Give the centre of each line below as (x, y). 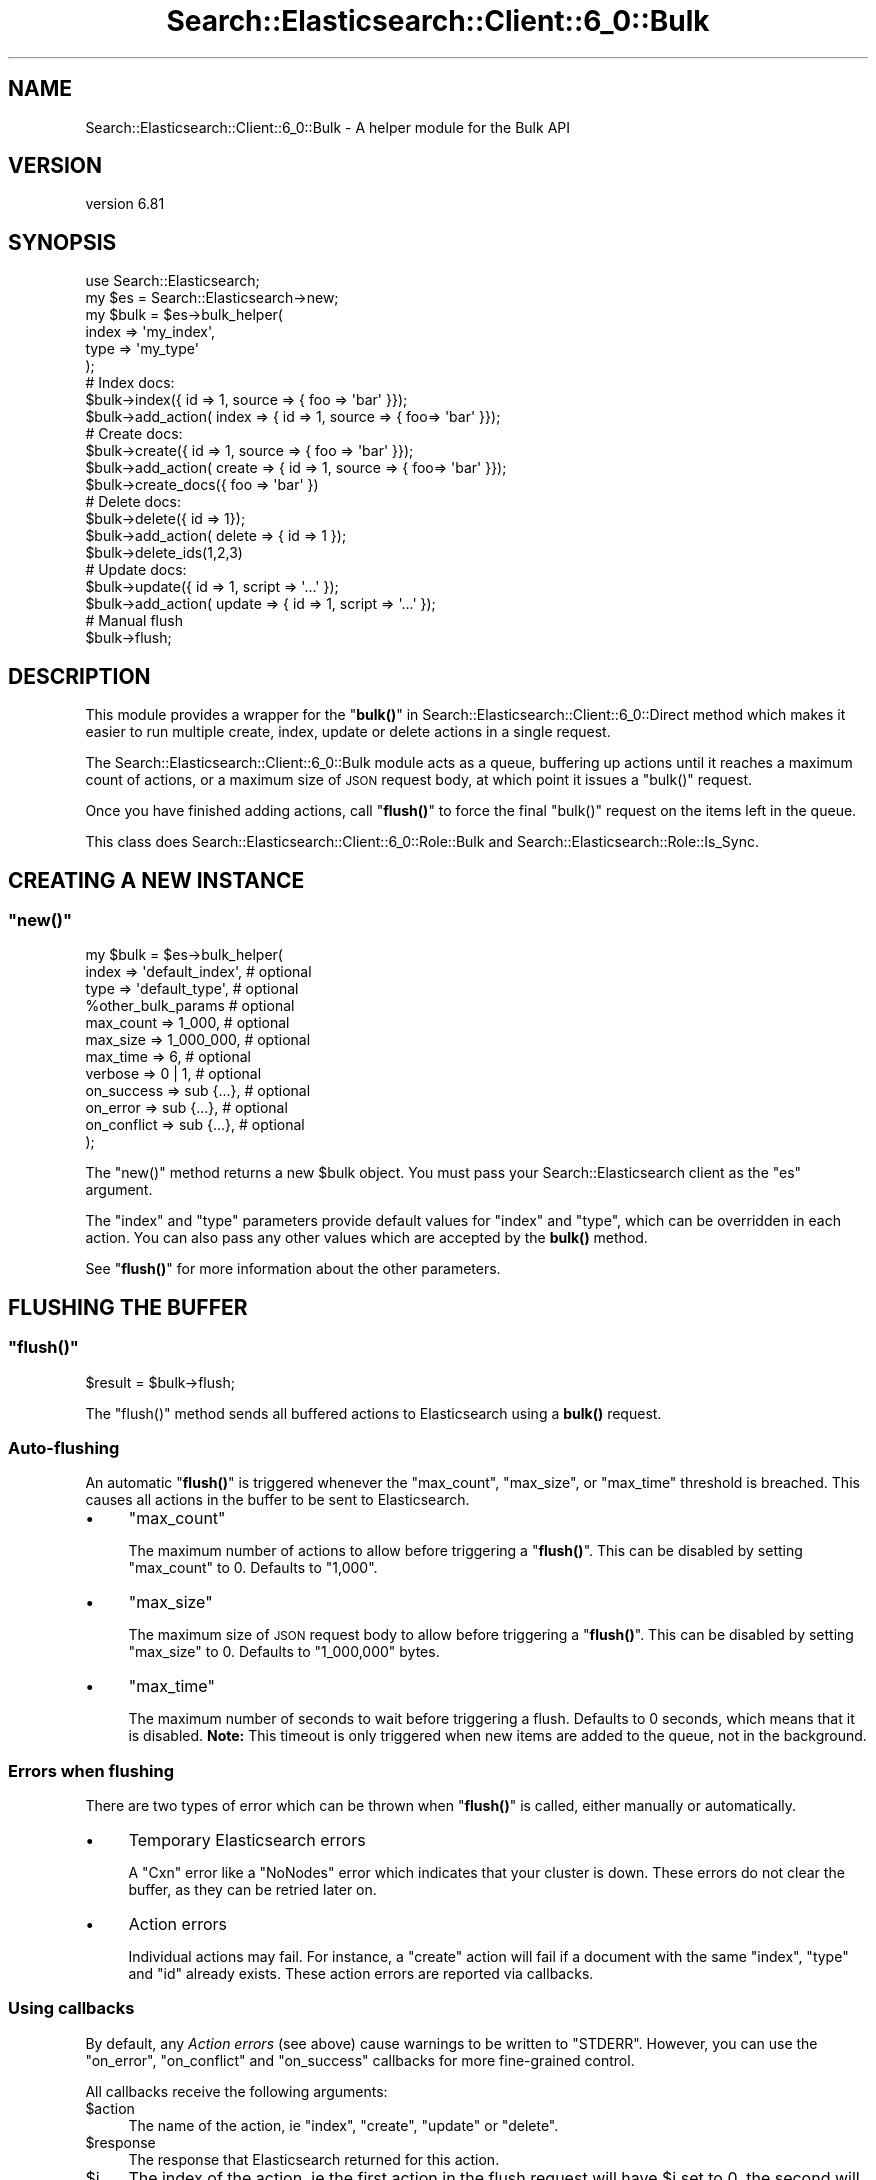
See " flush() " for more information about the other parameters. (293, 1269)
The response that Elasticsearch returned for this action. (314, 2159)
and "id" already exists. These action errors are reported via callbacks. (361, 1974)
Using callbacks (71, 2008)
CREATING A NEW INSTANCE (156, 880)
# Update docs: (136, 570)
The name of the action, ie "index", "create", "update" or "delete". (343, 2125)
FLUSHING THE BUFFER (128, 1307)
